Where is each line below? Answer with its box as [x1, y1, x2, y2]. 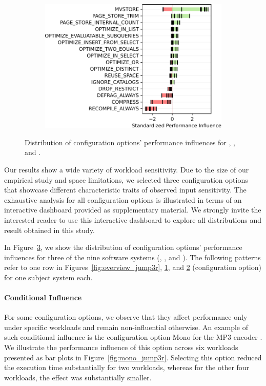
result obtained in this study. [4, 224, 95, 235]
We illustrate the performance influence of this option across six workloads [4, 342, 238, 353]
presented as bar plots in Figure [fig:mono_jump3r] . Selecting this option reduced [4, 352, 262, 362]
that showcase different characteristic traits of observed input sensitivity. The [4, 184, 247, 195]
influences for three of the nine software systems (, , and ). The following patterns [4, 252, 261, 262]
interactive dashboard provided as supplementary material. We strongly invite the [4, 204, 261, 215]
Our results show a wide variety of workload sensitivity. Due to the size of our [4, 164, 249, 175]
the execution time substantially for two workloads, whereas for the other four [4, 362, 250, 373]
